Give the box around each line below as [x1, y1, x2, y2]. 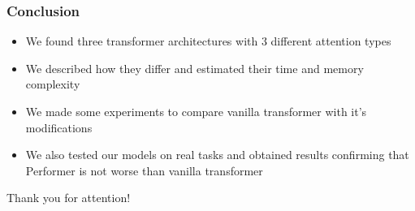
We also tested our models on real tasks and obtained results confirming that [25, 146, 409, 163]
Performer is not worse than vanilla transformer [25, 161, 263, 179]
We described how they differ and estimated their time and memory [25, 59, 364, 76]
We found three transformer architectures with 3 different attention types [25, 32, 391, 50]
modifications [25, 118, 93, 136]
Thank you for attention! [6, 189, 131, 206]
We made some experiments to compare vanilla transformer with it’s [25, 103, 367, 119]
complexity [25, 75, 80, 93]
